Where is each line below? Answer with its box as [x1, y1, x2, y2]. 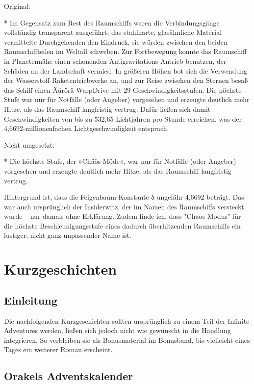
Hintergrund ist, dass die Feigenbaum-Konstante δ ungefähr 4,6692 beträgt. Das [4, 192, 244, 202]
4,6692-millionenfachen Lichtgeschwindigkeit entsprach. [4, 123, 169, 133]
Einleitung [4, 292, 57, 307]
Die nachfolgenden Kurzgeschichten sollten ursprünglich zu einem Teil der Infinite [4, 315, 250, 326]
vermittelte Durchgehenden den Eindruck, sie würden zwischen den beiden [4, 36, 228, 47]
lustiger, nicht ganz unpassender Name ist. [4, 230, 131, 240]
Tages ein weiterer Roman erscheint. [4, 344, 113, 355]
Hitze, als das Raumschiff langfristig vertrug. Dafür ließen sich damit [4, 103, 211, 114]
